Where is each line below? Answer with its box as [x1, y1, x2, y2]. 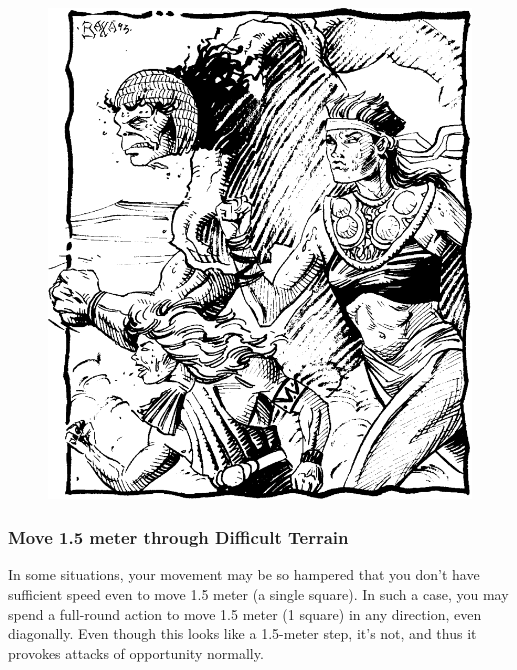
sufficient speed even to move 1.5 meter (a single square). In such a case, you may [8, 584, 509, 605]
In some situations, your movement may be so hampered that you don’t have [8, 564, 480, 585]
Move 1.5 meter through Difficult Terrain [8, 525, 349, 550]
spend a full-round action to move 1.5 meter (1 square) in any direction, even [8, 603, 482, 624]
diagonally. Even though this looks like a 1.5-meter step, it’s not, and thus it [8, 623, 477, 644]
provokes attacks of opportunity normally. [8, 642, 264, 663]
